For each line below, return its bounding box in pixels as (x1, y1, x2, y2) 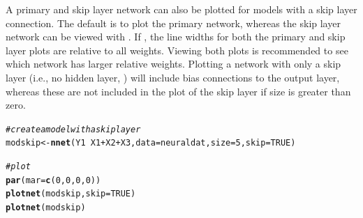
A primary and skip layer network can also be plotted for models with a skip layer (6, 2, 357, 16)
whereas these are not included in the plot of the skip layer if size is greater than (6, 84, 351, 98)
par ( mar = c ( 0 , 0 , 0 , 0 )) (6, 175, 101, 185)
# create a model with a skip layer (6, 124, 141, 134)
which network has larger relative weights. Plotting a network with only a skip (6, 56, 341, 71)
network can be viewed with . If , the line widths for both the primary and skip (6, 29, 346, 44)
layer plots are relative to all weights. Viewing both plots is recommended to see (6, 42, 348, 57)
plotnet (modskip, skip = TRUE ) (6, 189, 136, 199)
